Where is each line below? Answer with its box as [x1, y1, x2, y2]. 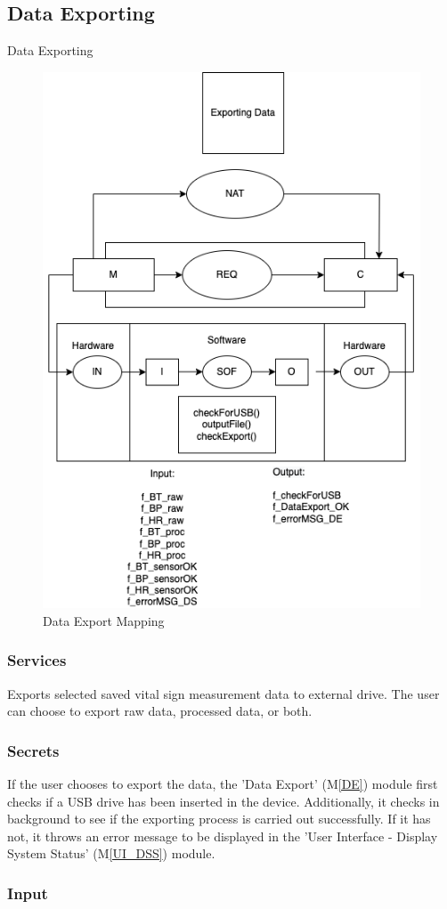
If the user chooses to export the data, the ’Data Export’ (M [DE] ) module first [7, 774, 438, 792]
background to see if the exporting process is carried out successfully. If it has [7, 809, 431, 828]
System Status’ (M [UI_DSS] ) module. [7, 844, 215, 863]
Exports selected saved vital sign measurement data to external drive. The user [7, 684, 440, 702]
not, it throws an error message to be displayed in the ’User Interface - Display [7, 826, 438, 845]
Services [7, 649, 67, 671]
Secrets [7, 739, 60, 761]
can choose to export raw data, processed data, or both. [7, 702, 313, 720]
